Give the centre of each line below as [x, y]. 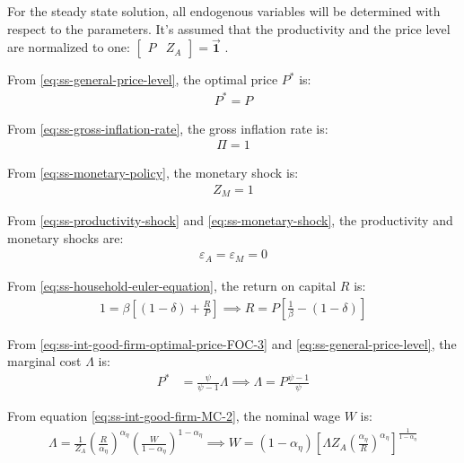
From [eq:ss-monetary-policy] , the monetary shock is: [153, 173]
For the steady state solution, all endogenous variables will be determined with [224, 11]
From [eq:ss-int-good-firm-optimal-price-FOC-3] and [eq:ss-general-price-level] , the [232, 343]
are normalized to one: [69, 47]
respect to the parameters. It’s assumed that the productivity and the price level [229, 28]
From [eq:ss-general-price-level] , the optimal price [143, 79]
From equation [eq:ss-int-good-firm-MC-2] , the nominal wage [174, 416]
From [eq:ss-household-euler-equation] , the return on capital [172, 285]
